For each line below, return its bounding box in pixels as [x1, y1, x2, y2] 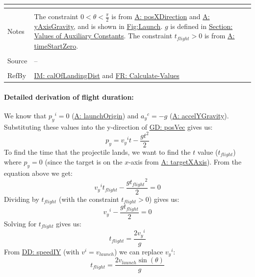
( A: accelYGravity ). [169, 110, 229, 120]
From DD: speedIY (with [4, 246, 79, 256]
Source [7, 55, 27, 65]
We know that [4, 110, 47, 120]
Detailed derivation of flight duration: [4, 91, 134, 102]
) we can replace [114, 246, 163, 256]
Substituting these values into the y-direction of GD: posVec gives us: [4, 121, 213, 132]
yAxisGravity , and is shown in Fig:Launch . [34, 21, 163, 31]
